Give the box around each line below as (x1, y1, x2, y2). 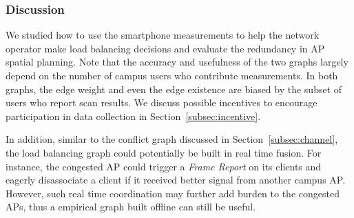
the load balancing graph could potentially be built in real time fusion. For (6, 145, 322, 159)
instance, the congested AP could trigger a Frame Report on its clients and (6, 159, 322, 173)
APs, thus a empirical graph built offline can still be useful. (6, 199, 256, 214)
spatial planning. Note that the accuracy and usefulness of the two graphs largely (6, 54, 348, 69)
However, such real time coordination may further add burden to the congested (6, 186, 340, 200)
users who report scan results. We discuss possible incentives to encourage (6, 95, 317, 110)
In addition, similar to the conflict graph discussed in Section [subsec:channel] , (6, 132, 338, 146)
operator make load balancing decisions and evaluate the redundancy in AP (6, 41, 325, 55)
